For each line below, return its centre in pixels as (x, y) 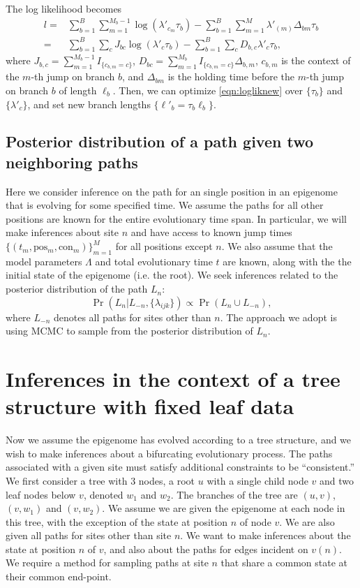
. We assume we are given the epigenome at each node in (224, 508)
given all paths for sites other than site (89, 535)
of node (255, 521)
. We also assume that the (277, 246)
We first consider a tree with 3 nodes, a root (100, 480)
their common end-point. (59, 576)
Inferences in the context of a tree (173, 379)
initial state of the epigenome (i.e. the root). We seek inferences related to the (172, 275)
